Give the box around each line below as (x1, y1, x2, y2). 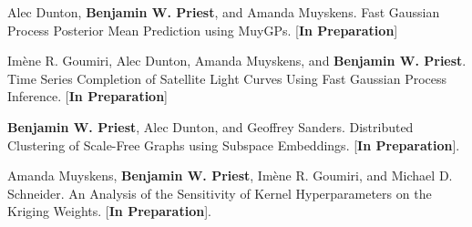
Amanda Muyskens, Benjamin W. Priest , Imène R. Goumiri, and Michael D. (7, 166, 453, 185)
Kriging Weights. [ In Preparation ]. (7, 201, 211, 221)
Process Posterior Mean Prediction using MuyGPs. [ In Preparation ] (7, 20, 398, 39)
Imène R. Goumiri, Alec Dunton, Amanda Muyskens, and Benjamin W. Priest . (7, 51, 467, 70)
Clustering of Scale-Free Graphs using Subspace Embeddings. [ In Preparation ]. (7, 135, 460, 154)
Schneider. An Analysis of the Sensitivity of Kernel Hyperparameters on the (7, 183, 432, 202)
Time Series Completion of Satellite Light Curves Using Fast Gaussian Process (7, 68, 447, 88)
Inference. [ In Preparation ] (7, 87, 169, 106)
